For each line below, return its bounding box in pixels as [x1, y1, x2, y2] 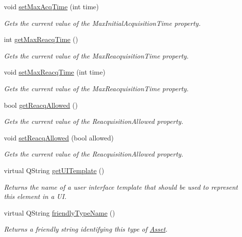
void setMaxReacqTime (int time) [4, 67, 105, 77]
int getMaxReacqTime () [4, 34, 78, 44]
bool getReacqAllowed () [4, 99, 78, 110]
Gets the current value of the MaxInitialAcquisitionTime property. [4, 18, 201, 28]
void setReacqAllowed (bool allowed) [4, 132, 114, 142]
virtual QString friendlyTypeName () [4, 207, 115, 217]
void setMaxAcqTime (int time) [4, 1, 99, 11]
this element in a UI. [4, 191, 67, 201]
